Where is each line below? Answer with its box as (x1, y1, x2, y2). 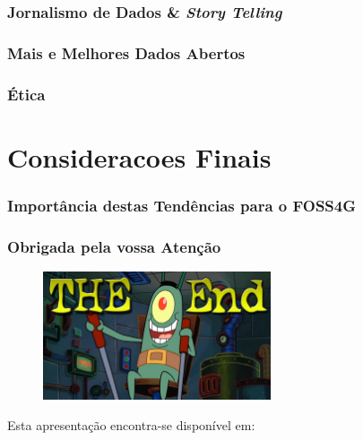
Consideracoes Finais (7, 138, 272, 175)
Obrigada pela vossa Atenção (7, 235, 221, 257)
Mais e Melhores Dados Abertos (7, 41, 246, 64)
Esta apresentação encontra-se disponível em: (7, 415, 255, 434)
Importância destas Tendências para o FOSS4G (7, 194, 357, 216)
